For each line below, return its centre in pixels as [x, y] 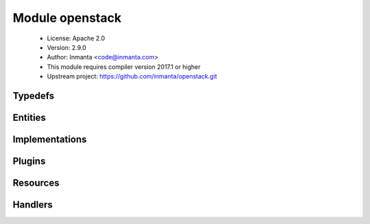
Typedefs [34, 96]
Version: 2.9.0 [67, 47]
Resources [36, 183]
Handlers [33, 205]
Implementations [50, 139]
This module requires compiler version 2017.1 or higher [124, 67]
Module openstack [67, 18]
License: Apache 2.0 [76, 38]
